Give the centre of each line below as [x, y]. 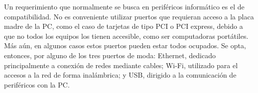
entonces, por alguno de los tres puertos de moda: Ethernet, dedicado [110, 55]
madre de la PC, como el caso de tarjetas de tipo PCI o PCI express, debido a [124, 26]
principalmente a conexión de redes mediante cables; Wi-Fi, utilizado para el [121, 65]
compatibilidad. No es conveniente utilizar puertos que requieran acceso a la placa [129, 16]
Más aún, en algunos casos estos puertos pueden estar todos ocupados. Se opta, [125, 46]
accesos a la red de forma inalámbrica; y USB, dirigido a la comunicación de [120, 75]
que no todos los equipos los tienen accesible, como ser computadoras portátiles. [126, 36]
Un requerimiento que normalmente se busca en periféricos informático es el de [124, 6]
